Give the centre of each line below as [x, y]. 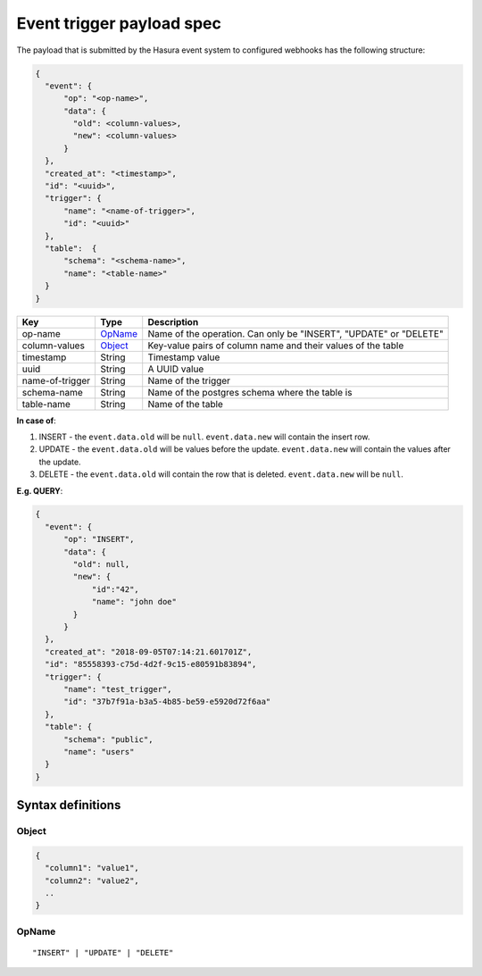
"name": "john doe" [134, 602]
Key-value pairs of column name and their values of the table [276, 346]
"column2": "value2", [92, 880]
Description [173, 321]
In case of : [37, 421]
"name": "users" [99, 751]
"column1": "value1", [92, 868]
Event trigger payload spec [119, 23]
